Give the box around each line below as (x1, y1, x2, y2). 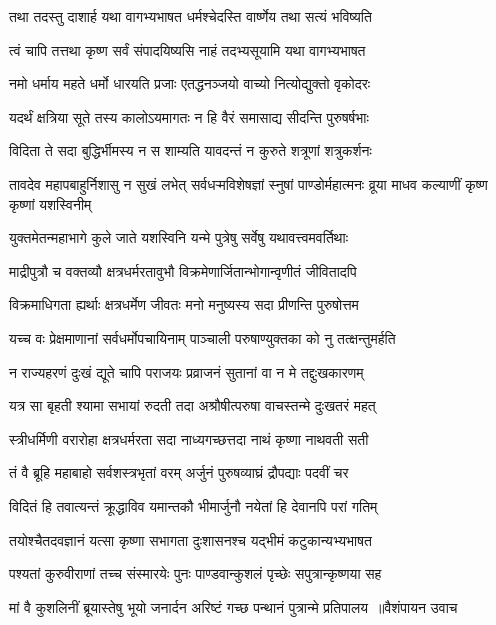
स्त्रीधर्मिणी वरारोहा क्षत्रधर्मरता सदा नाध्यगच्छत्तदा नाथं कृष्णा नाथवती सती (9, 428, 369, 449)
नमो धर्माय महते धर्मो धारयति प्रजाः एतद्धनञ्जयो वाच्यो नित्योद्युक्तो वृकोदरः (9, 73, 371, 94)
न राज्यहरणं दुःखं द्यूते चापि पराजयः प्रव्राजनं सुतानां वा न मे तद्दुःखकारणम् (9, 361, 364, 382)
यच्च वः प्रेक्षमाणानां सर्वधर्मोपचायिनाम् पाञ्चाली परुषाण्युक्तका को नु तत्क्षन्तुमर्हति (9, 327, 396, 348)
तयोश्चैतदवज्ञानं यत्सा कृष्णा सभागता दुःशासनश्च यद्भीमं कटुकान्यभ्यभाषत (9, 529, 372, 550)
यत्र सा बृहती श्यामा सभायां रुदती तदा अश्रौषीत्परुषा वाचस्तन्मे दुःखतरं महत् (9, 395, 376, 416)
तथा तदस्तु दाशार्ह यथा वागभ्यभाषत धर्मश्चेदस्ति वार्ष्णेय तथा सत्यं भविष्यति (9, 6, 372, 26)
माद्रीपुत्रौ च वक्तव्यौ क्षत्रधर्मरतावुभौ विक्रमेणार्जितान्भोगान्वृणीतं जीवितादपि (9, 260, 357, 281)
